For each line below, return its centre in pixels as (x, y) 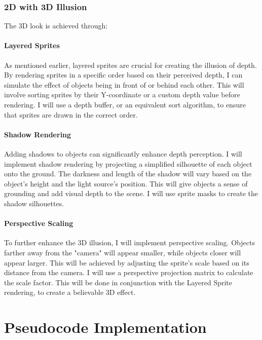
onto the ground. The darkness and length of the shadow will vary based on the (128, 174)
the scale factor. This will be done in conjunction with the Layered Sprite (118, 282)
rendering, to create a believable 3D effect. (70, 292)
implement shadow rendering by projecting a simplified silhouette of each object (128, 163)
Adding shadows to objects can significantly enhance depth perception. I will (123, 153)
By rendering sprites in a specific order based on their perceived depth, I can (123, 75)
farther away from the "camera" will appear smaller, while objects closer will (123, 252)
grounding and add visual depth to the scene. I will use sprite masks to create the (131, 193)
